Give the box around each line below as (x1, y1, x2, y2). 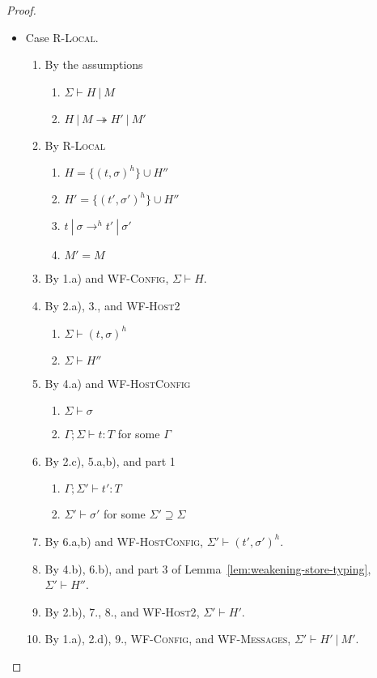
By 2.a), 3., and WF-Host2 (44, 296, 180, 313)
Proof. (6, 2, 36, 18)
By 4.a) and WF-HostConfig (44, 374, 191, 391)
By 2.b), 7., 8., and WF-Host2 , (44, 603, 200, 620)
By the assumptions (44, 56, 143, 73)
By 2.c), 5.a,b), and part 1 (44, 452, 176, 469)
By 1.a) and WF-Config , (44, 270, 169, 287)
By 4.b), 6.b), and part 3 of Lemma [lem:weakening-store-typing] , (44, 560, 371, 577)
